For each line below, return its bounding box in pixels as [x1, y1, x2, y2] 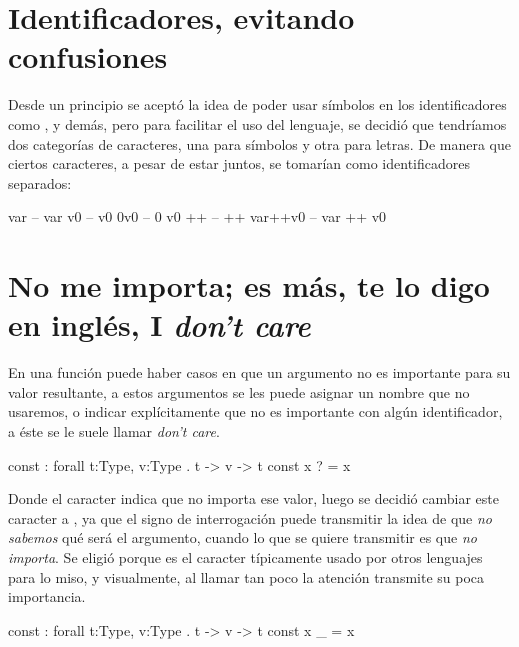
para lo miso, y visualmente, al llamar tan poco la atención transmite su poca [8, 566, 485, 587]
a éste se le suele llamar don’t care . [8, 420, 220, 441]
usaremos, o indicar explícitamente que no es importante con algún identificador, [8, 401, 503, 422]
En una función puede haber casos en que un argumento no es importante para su [8, 362, 511, 383]
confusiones [8, 36, 168, 77]
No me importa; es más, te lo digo [8, 265, 490, 306]
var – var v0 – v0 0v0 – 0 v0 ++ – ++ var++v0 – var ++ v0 [8, 206, 387, 227]
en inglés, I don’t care [8, 304, 311, 346]
